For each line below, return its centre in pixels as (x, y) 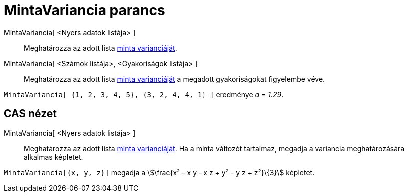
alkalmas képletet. (54, 157)
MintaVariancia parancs (85, 10)
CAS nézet (31, 114)
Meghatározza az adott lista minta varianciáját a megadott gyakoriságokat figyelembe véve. (175, 79)
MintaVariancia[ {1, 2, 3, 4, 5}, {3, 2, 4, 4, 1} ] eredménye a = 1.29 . (144, 94)
